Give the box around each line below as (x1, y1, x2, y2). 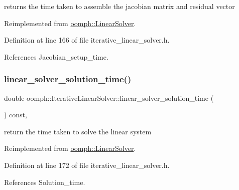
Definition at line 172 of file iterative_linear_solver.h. (4, 159, 170, 170)
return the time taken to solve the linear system (4, 126, 152, 136)
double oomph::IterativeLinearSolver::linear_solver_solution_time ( (4, 92, 214, 103)
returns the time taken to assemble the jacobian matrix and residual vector (4, 1, 235, 11)
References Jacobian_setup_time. (4, 51, 108, 62)
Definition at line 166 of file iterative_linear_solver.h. (4, 35, 170, 45)
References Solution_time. (4, 176, 85, 187)
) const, (4, 109, 27, 120)
